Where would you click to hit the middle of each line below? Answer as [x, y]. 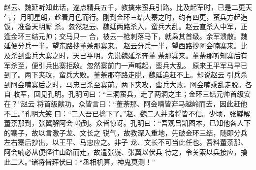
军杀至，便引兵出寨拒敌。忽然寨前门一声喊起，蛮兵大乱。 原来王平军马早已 [126, 65]
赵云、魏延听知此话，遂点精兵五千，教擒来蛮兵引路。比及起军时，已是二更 [125, 7]
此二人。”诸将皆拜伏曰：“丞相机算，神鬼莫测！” [80, 161]
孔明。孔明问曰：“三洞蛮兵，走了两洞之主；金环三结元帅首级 [146, 94]
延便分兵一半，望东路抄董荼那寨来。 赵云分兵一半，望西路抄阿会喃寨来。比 [126, 46]
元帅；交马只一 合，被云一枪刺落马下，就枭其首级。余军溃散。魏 [143, 36]
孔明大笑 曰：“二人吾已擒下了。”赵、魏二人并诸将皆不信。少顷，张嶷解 [137, 113]
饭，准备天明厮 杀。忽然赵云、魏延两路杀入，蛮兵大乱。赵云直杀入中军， [122, 26]
